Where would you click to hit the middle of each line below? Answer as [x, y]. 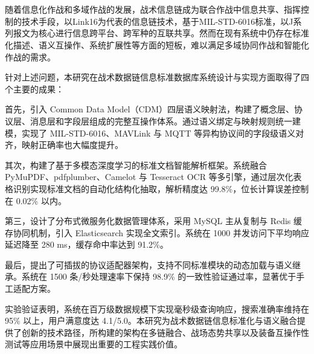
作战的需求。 [30, 56]
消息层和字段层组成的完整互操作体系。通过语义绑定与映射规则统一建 [165, 121]
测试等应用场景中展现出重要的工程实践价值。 [94, 344]
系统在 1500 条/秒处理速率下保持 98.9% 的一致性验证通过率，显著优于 [159, 276]
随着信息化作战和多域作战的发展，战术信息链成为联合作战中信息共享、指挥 [153, 9]
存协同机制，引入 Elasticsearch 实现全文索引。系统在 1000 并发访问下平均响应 [157, 232]
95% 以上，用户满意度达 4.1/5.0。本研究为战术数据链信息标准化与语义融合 [151, 320]
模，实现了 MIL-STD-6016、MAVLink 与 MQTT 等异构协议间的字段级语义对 [155, 133]
